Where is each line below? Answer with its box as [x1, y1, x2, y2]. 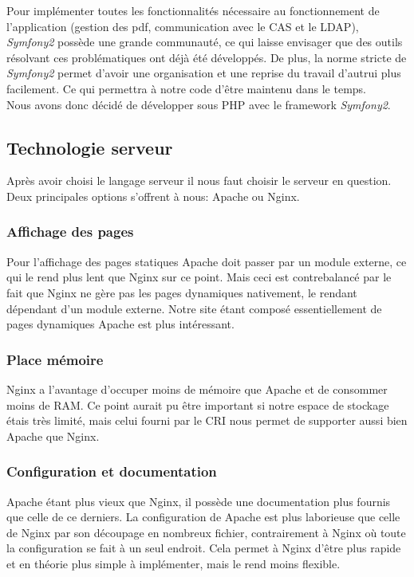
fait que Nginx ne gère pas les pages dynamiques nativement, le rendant [6, 284, 357, 300]
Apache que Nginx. [6, 427, 100, 444]
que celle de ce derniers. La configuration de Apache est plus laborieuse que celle [6, 508, 400, 525]
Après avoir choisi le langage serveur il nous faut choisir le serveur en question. [6, 172, 392, 189]
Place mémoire [6, 349, 104, 369]
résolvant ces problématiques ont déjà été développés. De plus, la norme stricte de [6, 49, 407, 65]
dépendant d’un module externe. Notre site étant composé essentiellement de [6, 300, 382, 316]
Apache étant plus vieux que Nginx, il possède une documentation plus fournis [6, 493, 391, 509]
